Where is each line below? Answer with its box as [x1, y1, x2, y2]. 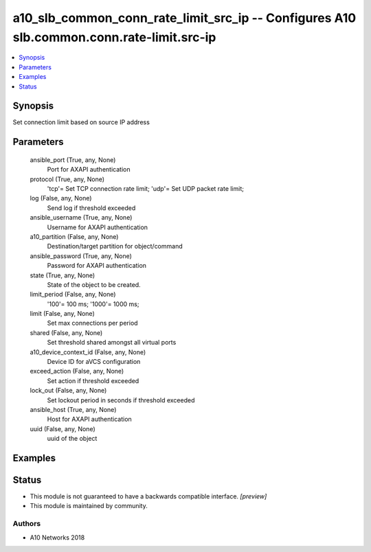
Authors [12, 519, 41, 529]
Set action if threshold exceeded [47, 376, 139, 384]
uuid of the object [47, 435, 98, 443]
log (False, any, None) [30, 194, 92, 203]
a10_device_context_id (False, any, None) [30, 347, 146, 356]
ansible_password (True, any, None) [30, 251, 132, 260]
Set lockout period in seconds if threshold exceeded [47, 395, 195, 404]
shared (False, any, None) [30, 328, 103, 336]
